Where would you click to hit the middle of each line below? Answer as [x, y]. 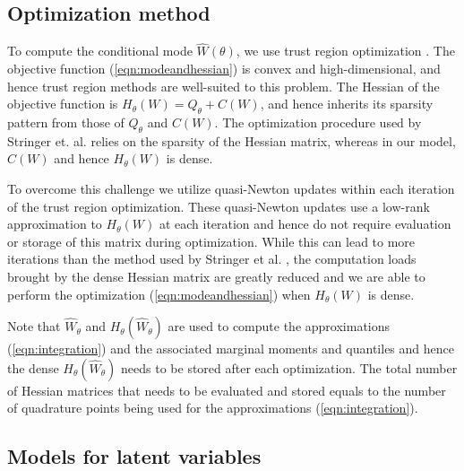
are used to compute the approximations [279, 326]
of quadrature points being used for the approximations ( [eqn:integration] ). [213, 408]
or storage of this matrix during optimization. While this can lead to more [211, 241]
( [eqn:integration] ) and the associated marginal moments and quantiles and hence [231, 349]
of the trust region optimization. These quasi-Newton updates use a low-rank [219, 206]
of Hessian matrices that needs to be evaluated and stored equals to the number [227, 390]
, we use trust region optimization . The [345, 51]
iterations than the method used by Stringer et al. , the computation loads [212, 259]
